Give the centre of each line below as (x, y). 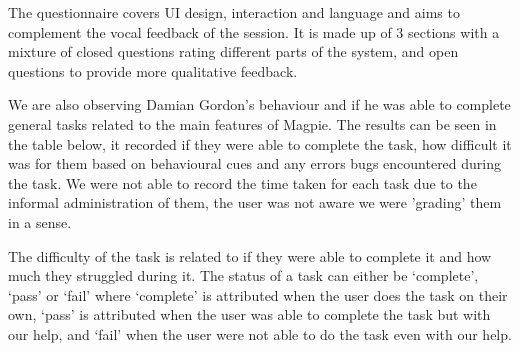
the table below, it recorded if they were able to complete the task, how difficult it (260, 143)
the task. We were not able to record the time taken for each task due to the (242, 182)
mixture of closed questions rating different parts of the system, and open (233, 51)
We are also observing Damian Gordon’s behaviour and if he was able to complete (259, 104)
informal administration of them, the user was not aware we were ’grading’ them (255, 202)
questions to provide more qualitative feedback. (153, 70)
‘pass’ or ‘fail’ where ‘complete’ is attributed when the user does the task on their (258, 294)
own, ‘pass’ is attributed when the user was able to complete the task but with (249, 314)
